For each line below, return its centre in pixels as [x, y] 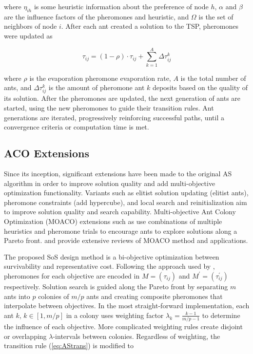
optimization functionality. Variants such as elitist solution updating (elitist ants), [126, 193]
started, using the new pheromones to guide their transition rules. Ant [109, 108]
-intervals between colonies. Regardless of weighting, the [136, 336]
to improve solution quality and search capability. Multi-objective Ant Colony [120, 212]
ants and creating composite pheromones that [155, 296]
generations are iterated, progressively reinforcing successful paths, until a [114, 117]
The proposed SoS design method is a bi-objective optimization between [112, 256]
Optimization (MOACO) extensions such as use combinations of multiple [113, 221]
